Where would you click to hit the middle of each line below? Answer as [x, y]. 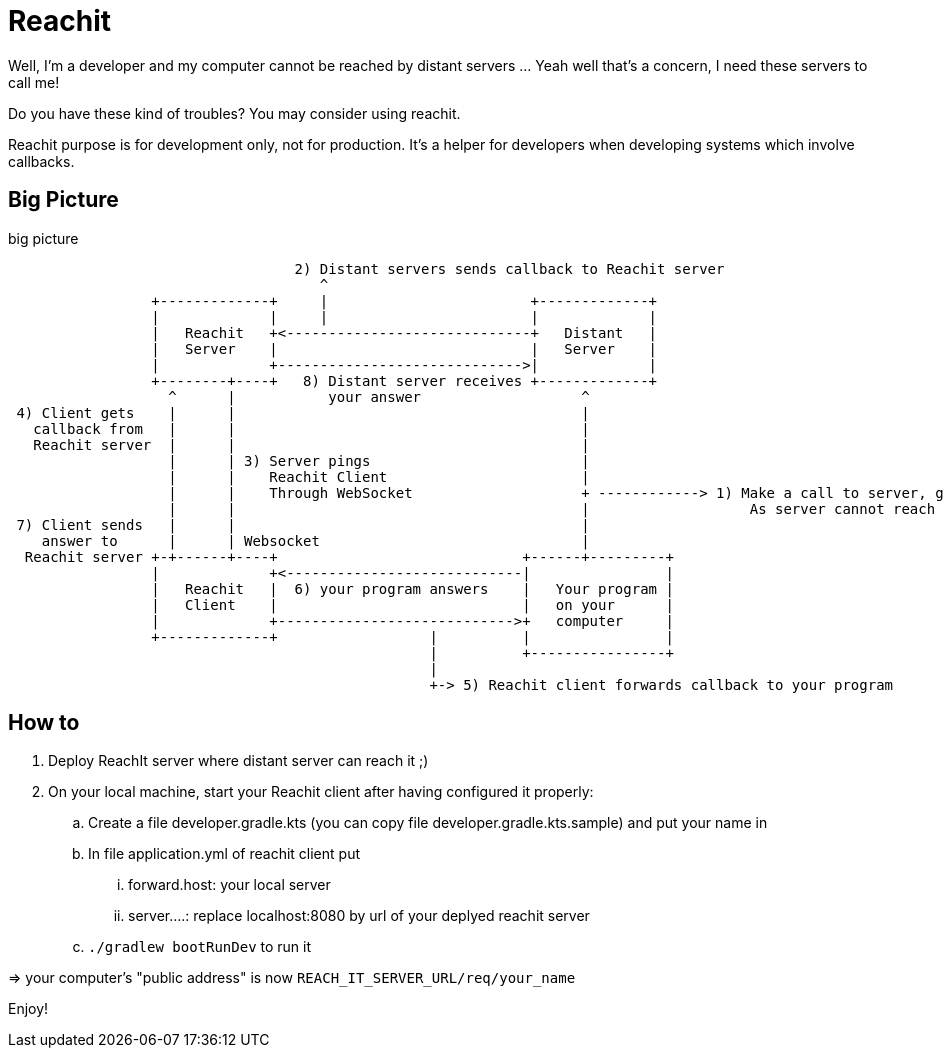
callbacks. [41, 161]
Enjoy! [28, 1009]
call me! [34, 82]
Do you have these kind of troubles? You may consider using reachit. [234, 113]
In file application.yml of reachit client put [224, 854]
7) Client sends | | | [303, 524]
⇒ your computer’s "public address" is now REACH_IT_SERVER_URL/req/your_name [292, 978]
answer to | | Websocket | [315, 540]
